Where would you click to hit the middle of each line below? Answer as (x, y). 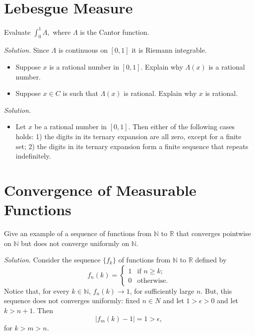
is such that (80, 93)
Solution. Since (27, 50)
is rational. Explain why (160, 93)
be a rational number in (71, 126)
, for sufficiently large (162, 291)
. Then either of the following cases (182, 126)
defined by (211, 260)
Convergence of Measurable (100, 190)
